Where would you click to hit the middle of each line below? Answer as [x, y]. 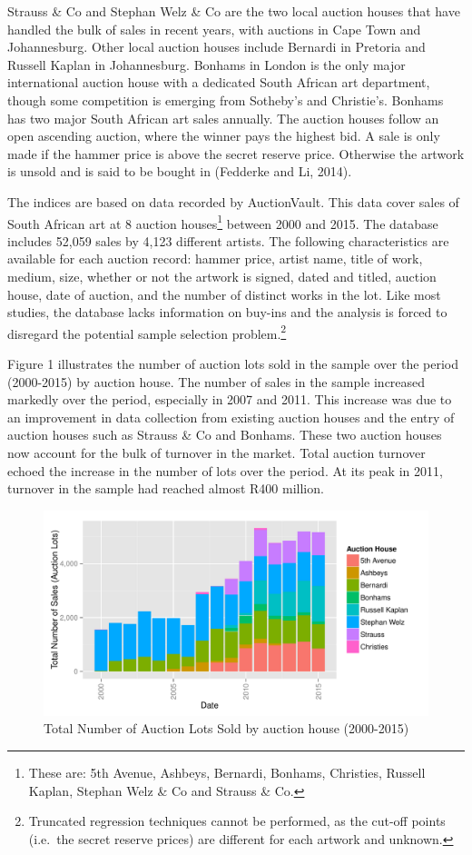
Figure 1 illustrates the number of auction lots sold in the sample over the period [233, 363]
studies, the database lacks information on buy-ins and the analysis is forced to [227, 312]
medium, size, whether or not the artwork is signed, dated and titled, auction [222, 276]
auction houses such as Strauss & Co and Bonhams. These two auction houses [225, 435]
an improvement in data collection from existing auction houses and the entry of [231, 417]
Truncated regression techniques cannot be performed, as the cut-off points [237, 821]
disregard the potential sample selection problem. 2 [147, 332]
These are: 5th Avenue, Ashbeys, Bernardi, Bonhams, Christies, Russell [227, 773]
